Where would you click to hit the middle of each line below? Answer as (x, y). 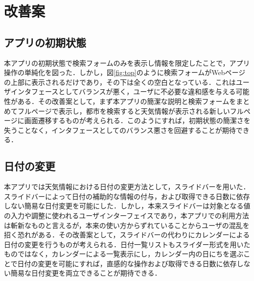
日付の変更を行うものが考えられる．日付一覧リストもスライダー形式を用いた (127, 244)
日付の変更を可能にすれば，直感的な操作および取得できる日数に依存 (127, 263)
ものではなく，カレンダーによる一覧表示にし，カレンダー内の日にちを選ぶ (124, 254)
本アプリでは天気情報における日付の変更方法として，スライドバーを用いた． (127, 187)
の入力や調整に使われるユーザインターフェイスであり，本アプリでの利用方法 (127, 215)
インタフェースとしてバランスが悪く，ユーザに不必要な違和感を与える (123, 91)
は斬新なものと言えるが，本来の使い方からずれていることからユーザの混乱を (127, 225)
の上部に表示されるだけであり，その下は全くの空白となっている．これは (120, 82)
